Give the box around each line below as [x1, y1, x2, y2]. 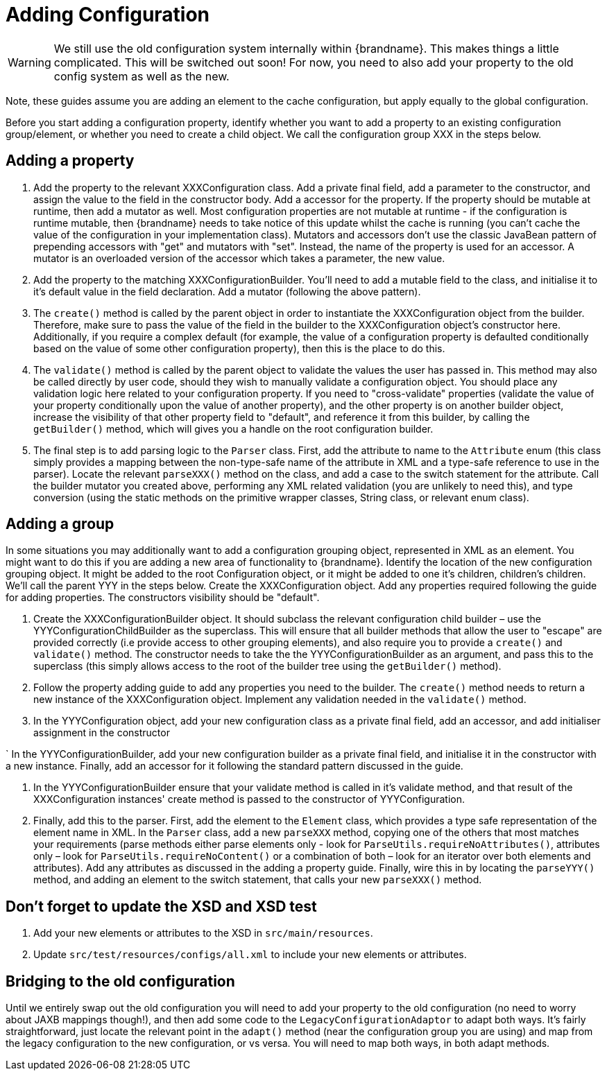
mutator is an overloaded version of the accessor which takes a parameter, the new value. [33, 252, 445, 264]
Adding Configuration [6, 3, 210, 26]
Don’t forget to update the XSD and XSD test [6, 897, 317, 915]
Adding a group [6, 515, 114, 533]
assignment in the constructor [33, 727, 170, 739]
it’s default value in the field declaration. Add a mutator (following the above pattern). [33, 285, 421, 297]
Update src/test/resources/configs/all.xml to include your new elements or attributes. [33, 948, 467, 961]
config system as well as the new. [53, 69, 230, 83]
